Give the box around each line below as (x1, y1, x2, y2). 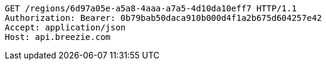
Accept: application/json (5, 23, 126, 32)
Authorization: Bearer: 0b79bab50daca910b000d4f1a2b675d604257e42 (5, 13, 322, 23)
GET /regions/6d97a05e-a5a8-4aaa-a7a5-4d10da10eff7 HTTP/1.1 (5, 4, 297, 13)
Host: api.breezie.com (5, 32, 111, 42)
